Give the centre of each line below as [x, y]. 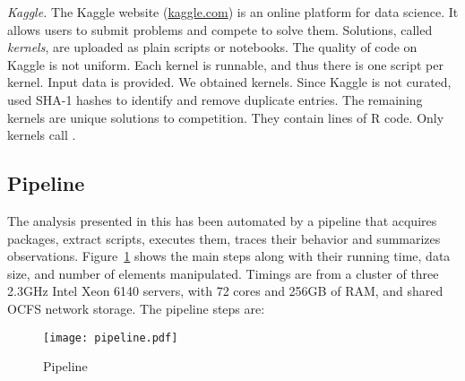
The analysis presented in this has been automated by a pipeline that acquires [222, 220]
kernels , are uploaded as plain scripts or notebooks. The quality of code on [212, 47]
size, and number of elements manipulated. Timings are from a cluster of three [223, 273]
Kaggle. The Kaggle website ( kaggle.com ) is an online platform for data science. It [233, 12]
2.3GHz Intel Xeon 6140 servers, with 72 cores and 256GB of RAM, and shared [225, 291]
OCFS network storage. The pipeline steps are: [136, 308]
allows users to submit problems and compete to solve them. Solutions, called [220, 29]
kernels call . [42, 135]
